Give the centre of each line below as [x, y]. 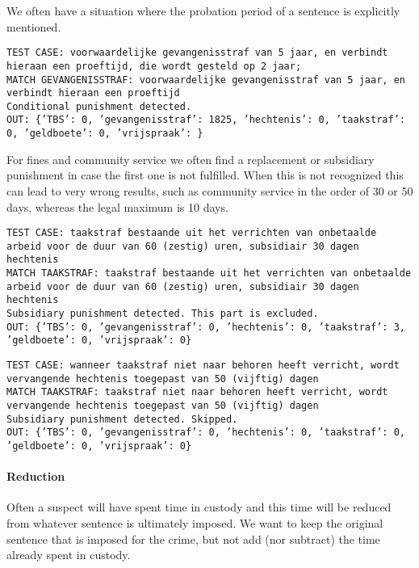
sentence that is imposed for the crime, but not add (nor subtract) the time [193, 539]
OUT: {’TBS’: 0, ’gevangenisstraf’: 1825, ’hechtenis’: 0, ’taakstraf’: [206, 120]
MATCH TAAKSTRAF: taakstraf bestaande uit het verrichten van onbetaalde [209, 273]
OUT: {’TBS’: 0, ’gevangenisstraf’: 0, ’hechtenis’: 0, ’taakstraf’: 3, [206, 327]
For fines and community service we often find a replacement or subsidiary [191, 159]
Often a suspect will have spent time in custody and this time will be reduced [199, 507]
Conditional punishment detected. [99, 106]
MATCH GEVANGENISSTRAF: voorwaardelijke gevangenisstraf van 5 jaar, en [206, 80]
